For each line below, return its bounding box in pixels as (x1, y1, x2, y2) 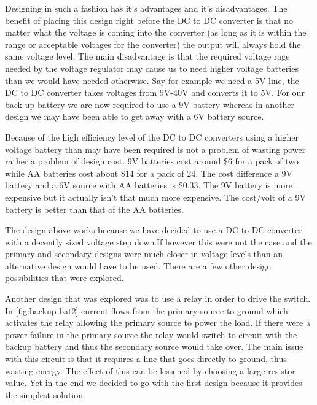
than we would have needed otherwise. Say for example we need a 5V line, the (5, 74, 299, 87)
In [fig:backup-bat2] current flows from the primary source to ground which (5, 304, 288, 317)
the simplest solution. (5, 388, 85, 401)
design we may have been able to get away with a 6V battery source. (5, 110, 264, 123)
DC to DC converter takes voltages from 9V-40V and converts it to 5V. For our (5, 86, 305, 99)
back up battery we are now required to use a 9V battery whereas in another (5, 98, 294, 110)
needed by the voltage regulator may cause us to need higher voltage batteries (5, 61, 299, 74)
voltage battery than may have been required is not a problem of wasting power (5, 142, 306, 155)
